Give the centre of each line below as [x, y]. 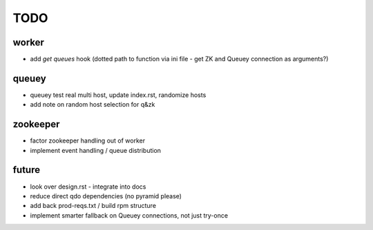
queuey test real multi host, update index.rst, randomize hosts [118, 95]
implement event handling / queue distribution [96, 150]
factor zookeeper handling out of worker [87, 140]
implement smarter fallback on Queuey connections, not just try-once [129, 215]
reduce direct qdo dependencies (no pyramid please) [106, 196]
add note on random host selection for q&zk [93, 105]
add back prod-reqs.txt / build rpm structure [93, 206]
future [27, 170]
